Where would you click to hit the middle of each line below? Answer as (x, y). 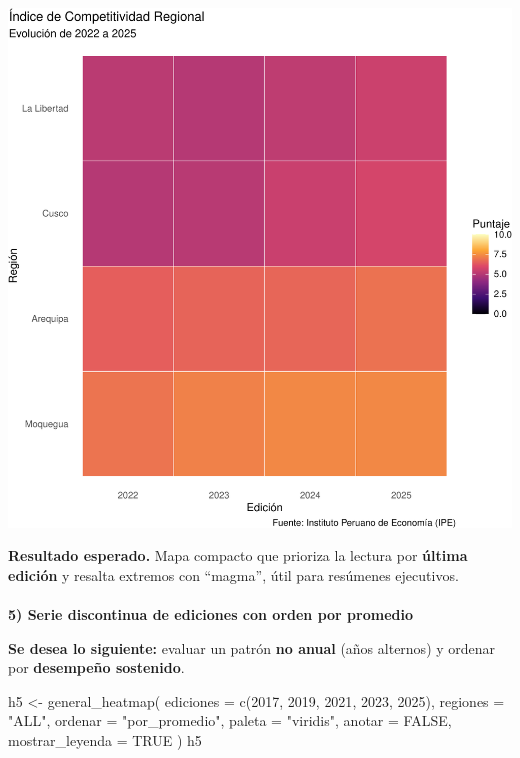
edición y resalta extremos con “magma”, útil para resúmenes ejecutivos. (233, 574)
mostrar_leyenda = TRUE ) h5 (105, 740)
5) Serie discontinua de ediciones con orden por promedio (211, 614)
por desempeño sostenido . (96, 667)
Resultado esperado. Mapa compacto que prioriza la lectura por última (238, 555)
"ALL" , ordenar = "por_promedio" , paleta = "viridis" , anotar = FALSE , (230, 720)
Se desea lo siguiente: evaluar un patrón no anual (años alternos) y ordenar (252, 647)
